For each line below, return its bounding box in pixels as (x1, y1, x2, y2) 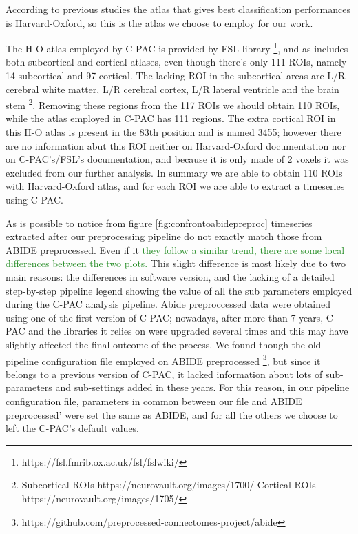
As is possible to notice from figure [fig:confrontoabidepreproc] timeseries (6, 215, 313, 230)
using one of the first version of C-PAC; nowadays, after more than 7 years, (6, 310, 324, 324)
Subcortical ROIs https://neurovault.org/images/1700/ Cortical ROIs (21, 477, 316, 492)
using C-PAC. (6, 192, 63, 207)
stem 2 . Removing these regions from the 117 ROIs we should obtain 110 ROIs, (6, 96, 340, 112)
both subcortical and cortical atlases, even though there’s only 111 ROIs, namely (6, 55, 347, 69)
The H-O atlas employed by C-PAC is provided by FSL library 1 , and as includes (6, 39, 348, 55)
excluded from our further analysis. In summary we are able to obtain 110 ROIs (6, 165, 343, 179)
